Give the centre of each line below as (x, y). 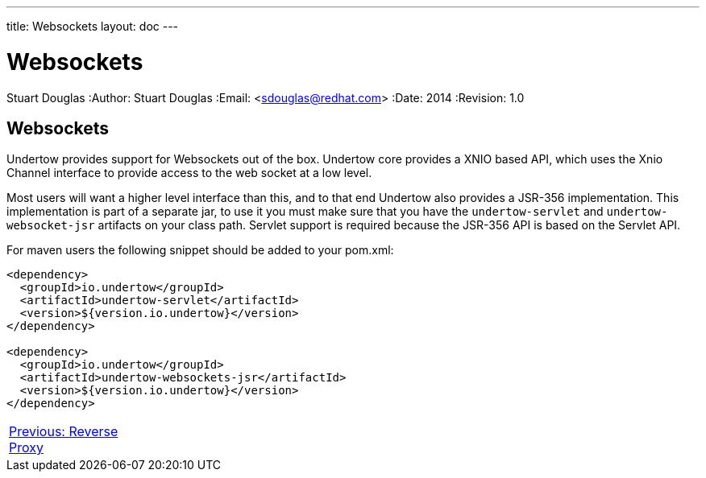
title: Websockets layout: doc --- (93, 26)
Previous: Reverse (64, 432)
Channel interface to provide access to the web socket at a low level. (189, 173)
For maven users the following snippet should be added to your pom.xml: (200, 250)
